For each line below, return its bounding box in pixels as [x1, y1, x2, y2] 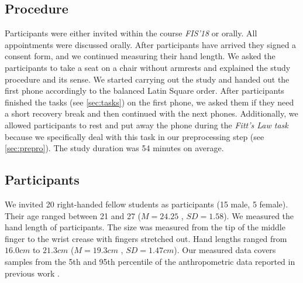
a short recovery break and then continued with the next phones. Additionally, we [5, 107, 298, 120]
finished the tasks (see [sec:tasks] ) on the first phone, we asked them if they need [5, 96, 294, 108]
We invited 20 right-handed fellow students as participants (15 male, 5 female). [5, 197, 288, 210]
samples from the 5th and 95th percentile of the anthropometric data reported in [5, 255, 295, 267]
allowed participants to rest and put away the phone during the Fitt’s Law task [5, 118, 288, 131]
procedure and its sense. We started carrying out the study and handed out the [5, 73, 290, 85]
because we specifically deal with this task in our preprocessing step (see [5, 130, 264, 142]
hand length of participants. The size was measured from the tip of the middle [5, 221, 285, 233]
